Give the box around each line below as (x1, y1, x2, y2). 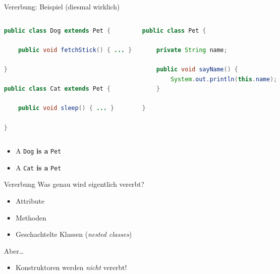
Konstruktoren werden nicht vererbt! (15, 262, 127, 273)
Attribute (15, 196, 45, 206)
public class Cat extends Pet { (4, 85, 111, 93)
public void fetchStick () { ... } (18, 46, 132, 54)
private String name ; (156, 46, 227, 54)
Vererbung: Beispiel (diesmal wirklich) (4, 1, 120, 11)
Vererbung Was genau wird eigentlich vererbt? (4, 179, 145, 189)
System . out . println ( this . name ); (170, 75, 277, 83)
